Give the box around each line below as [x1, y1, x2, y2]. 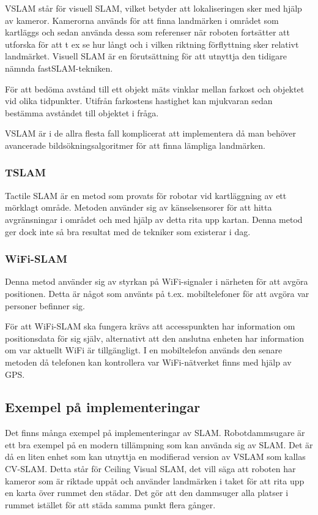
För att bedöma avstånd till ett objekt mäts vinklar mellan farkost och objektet [5, 82, 305, 95]
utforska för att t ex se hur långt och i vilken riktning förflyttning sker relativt [5, 37, 299, 50]
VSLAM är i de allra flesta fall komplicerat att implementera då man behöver [5, 127, 297, 140]
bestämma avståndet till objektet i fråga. [5, 106, 159, 119]
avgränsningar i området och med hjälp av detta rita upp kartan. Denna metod [5, 212, 303, 225]
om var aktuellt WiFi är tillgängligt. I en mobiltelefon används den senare [5, 344, 283, 356]
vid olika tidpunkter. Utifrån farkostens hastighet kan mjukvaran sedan [5, 94, 273, 107]
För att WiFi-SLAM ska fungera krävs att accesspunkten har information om [5, 320, 295, 333]
